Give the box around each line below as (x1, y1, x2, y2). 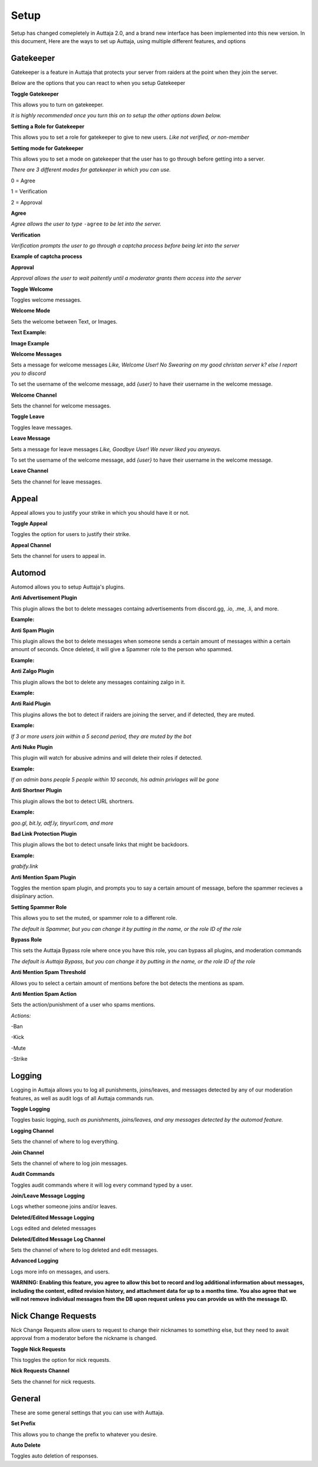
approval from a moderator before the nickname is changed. (11, 1335, 157, 1342)
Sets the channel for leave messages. (11, 478, 102, 485)
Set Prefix (11, 1420, 36, 1427)
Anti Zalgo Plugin (11, 668, 54, 675)
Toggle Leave (11, 413, 45, 420)
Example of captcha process (11, 253, 82, 260)
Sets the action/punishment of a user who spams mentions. (11, 1001, 155, 1008)
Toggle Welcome (11, 285, 53, 292)
